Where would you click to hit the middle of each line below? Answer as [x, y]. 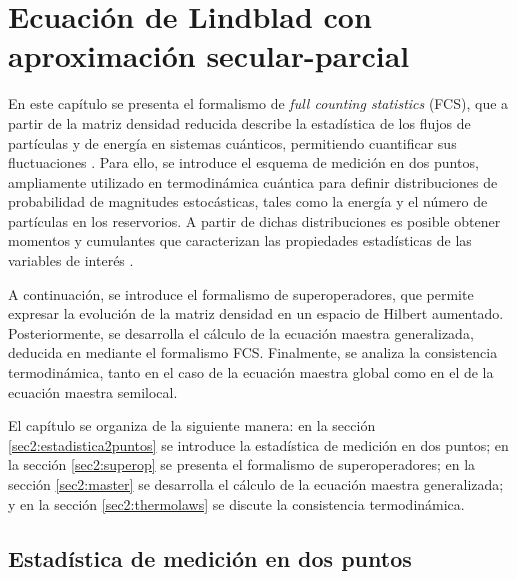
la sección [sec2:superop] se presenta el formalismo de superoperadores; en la [242, 464]
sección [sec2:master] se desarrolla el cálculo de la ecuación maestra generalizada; [256, 484]
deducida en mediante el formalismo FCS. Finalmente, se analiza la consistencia [253, 352]
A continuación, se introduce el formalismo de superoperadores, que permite [241, 293]
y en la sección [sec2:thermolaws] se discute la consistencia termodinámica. [236, 503]
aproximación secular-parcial [209, 55]
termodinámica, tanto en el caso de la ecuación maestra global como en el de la [251, 372]
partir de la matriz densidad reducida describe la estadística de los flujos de [239, 122]
